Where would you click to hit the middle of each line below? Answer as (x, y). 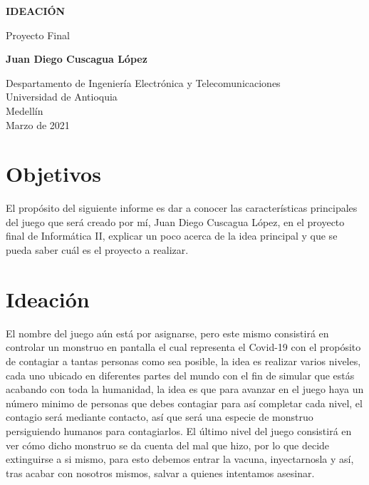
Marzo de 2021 (38, 124)
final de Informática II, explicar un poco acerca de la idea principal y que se (172, 236)
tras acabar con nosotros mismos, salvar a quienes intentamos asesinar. (160, 473)
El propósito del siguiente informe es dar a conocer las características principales (182, 208)
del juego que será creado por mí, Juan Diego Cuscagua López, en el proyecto (175, 221)
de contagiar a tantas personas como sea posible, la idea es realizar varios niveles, (183, 361)
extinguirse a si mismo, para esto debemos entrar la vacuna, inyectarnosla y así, (180, 459)
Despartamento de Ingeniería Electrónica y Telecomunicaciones (143, 82)
